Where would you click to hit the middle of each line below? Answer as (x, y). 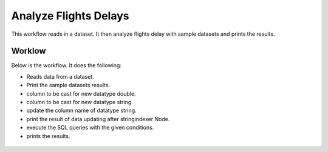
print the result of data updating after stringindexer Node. (98, 119)
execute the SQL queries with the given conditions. (90, 128)
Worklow (29, 51)
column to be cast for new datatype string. (80, 102)
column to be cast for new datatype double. (81, 93)
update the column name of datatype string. (81, 111)
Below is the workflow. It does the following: (66, 65)
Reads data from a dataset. (60, 76)
